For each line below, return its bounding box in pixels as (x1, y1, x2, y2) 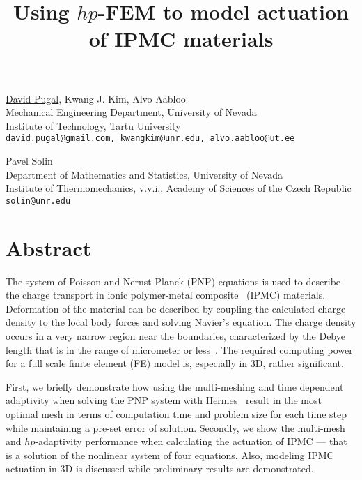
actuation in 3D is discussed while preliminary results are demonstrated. (6, 461, 314, 476)
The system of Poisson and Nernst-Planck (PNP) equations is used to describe (6, 273, 341, 288)
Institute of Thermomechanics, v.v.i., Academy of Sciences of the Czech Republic (6, 181, 352, 195)
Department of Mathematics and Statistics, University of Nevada (6, 167, 283, 181)
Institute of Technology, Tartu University (6, 118, 181, 133)
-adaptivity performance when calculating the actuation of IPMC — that (35, 434, 347, 449)
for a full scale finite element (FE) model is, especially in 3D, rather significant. (6, 356, 344, 370)
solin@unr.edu (6, 195, 71, 206)
